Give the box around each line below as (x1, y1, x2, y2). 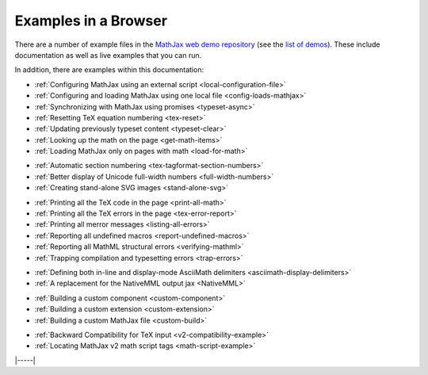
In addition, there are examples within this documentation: (14, 65, 204, 75)
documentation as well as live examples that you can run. (14, 50, 202, 59)
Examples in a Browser (14, 12, 168, 29)
